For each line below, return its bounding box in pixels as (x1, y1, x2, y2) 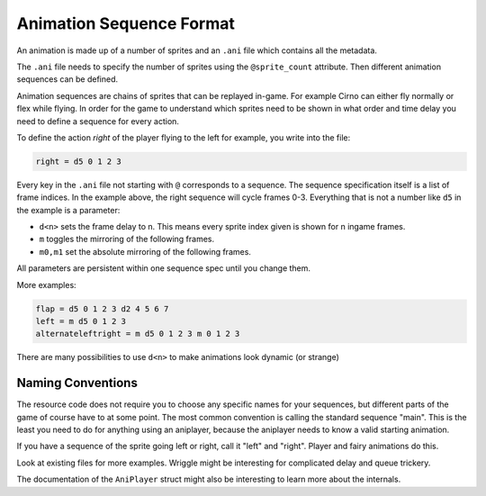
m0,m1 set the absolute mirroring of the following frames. (39, 246, 252, 257)
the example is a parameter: (16, 204, 121, 215)
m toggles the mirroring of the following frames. (39, 234, 215, 245)
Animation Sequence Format (16, 14, 236, 33)
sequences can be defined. (16, 74, 119, 85)
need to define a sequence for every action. (16, 115, 180, 126)
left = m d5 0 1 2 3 (35, 316, 126, 326)
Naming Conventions (16, 375, 139, 391)
